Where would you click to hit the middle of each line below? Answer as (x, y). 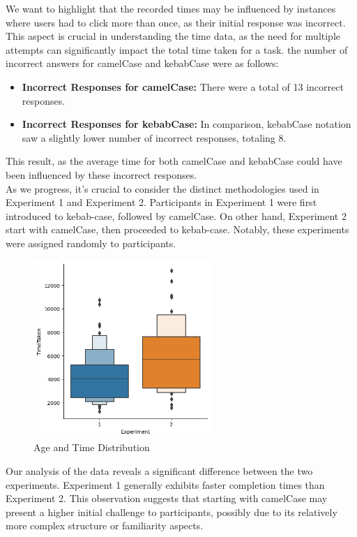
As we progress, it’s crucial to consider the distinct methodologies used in (162, 188)
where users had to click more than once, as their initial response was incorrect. (176, 22)
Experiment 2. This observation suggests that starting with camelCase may (167, 498)
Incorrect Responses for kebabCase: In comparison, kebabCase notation (187, 124)
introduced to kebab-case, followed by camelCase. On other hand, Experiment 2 (176, 215)
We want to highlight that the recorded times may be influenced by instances (171, 8)
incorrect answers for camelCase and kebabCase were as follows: (142, 63)
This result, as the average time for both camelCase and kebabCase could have (174, 161)
